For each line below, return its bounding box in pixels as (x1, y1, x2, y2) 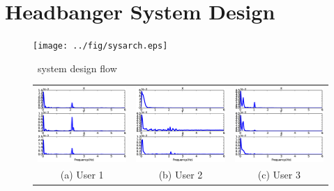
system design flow (37, 60, 117, 75)
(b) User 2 (158, 167, 203, 182)
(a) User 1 (60, 167, 104, 182)
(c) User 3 (257, 167, 301, 182)
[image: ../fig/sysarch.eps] (33, 41, 168, 51)
